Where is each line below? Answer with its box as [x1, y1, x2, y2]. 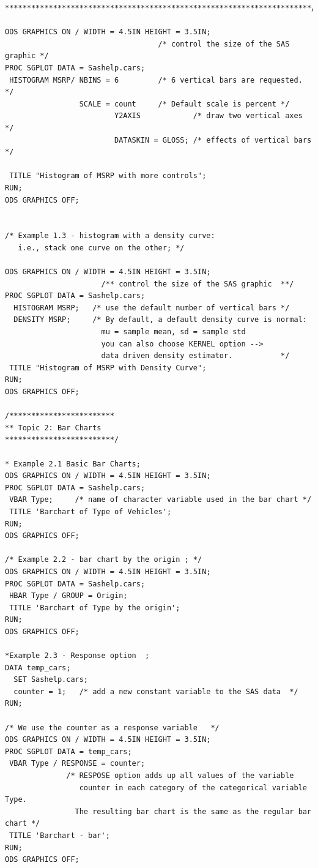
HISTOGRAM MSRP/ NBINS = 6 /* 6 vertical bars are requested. [9, 75, 303, 84]
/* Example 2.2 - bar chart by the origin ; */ [5, 555, 202, 564]
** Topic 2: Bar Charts [5, 423, 102, 432]
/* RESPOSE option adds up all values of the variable [66, 771, 294, 780]
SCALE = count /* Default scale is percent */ [79, 99, 290, 108]
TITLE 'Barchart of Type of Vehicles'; [9, 507, 172, 516]
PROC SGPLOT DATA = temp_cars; [5, 747, 132, 756]
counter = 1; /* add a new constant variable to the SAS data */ [13, 687, 298, 696]
